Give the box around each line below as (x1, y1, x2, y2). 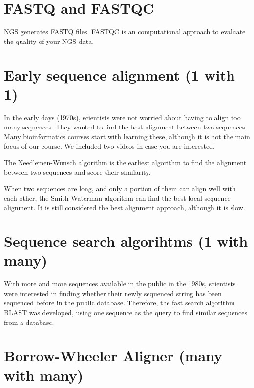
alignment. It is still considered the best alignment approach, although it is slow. (4, 202, 245, 213)
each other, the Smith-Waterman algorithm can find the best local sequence (4, 193, 231, 203)
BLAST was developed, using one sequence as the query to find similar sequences (4, 307, 247, 318)
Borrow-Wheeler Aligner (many (4, 345, 223, 366)
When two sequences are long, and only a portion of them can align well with (4, 183, 236, 194)
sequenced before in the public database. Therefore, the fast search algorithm (4, 298, 235, 308)
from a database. (4, 317, 54, 327)
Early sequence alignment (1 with (4, 65, 235, 85)
